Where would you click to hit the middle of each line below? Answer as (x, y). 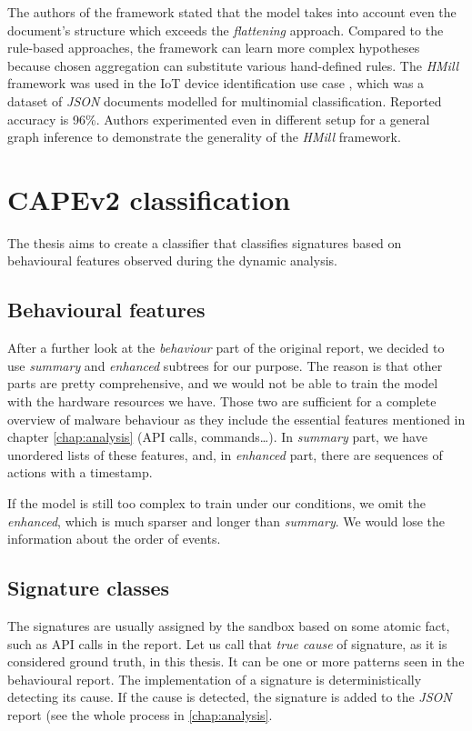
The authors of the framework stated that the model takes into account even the (232, 12)
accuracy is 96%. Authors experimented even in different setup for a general (219, 119)
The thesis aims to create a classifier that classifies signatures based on (205, 242)
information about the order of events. (114, 539)
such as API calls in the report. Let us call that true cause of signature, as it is (227, 643)
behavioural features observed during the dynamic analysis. (172, 260)
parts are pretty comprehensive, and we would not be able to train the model (223, 383)
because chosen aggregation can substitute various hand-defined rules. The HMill (233, 65)
